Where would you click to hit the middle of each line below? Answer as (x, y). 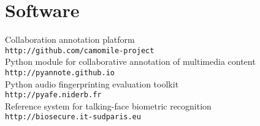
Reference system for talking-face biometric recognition (108, 106)
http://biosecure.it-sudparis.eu (73, 117)
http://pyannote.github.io (60, 72)
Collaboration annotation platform (70, 39)
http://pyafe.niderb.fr (53, 95)
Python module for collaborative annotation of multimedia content (130, 61)
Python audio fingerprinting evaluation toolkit (92, 83)
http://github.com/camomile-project (80, 50)
